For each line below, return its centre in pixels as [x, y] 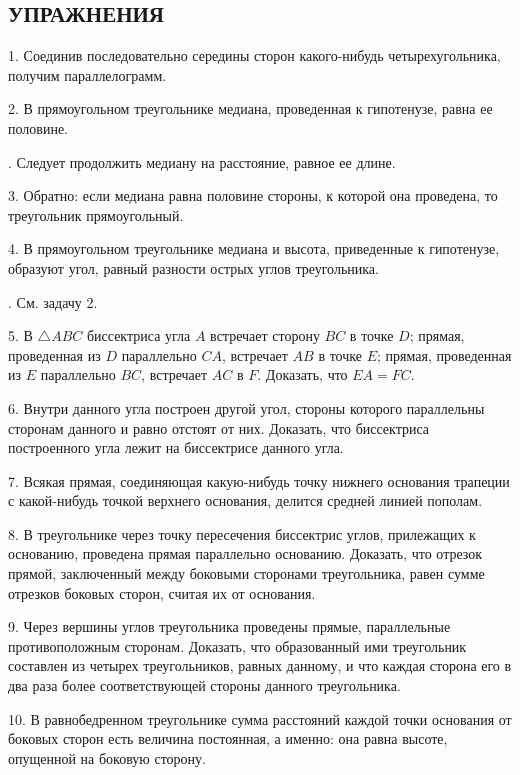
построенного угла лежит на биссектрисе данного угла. [176, 447]
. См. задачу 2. [53, 301]
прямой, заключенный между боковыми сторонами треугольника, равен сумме [246, 573]
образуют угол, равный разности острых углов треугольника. [193, 267]
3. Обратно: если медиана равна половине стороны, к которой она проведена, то [253, 195]
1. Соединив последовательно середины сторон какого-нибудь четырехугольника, [254, 55]
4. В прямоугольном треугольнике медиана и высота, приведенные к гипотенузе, [254, 248]
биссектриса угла [138, 335]
